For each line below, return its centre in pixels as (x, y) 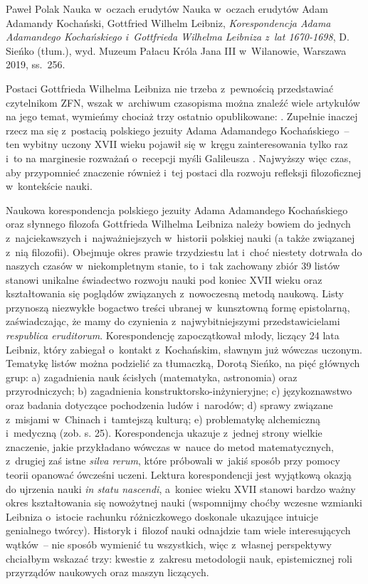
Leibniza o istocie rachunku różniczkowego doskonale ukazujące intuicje (162, 516)
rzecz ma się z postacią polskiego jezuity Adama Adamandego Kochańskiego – (178, 130)
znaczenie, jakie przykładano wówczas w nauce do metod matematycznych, (170, 446)
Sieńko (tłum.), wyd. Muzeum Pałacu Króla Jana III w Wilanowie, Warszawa (176, 50)
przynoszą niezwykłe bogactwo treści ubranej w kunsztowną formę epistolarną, (178, 307)
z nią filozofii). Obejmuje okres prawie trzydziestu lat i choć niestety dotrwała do (184, 251)
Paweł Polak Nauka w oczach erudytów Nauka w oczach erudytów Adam (167, 9)
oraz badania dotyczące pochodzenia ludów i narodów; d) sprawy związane (169, 405)
